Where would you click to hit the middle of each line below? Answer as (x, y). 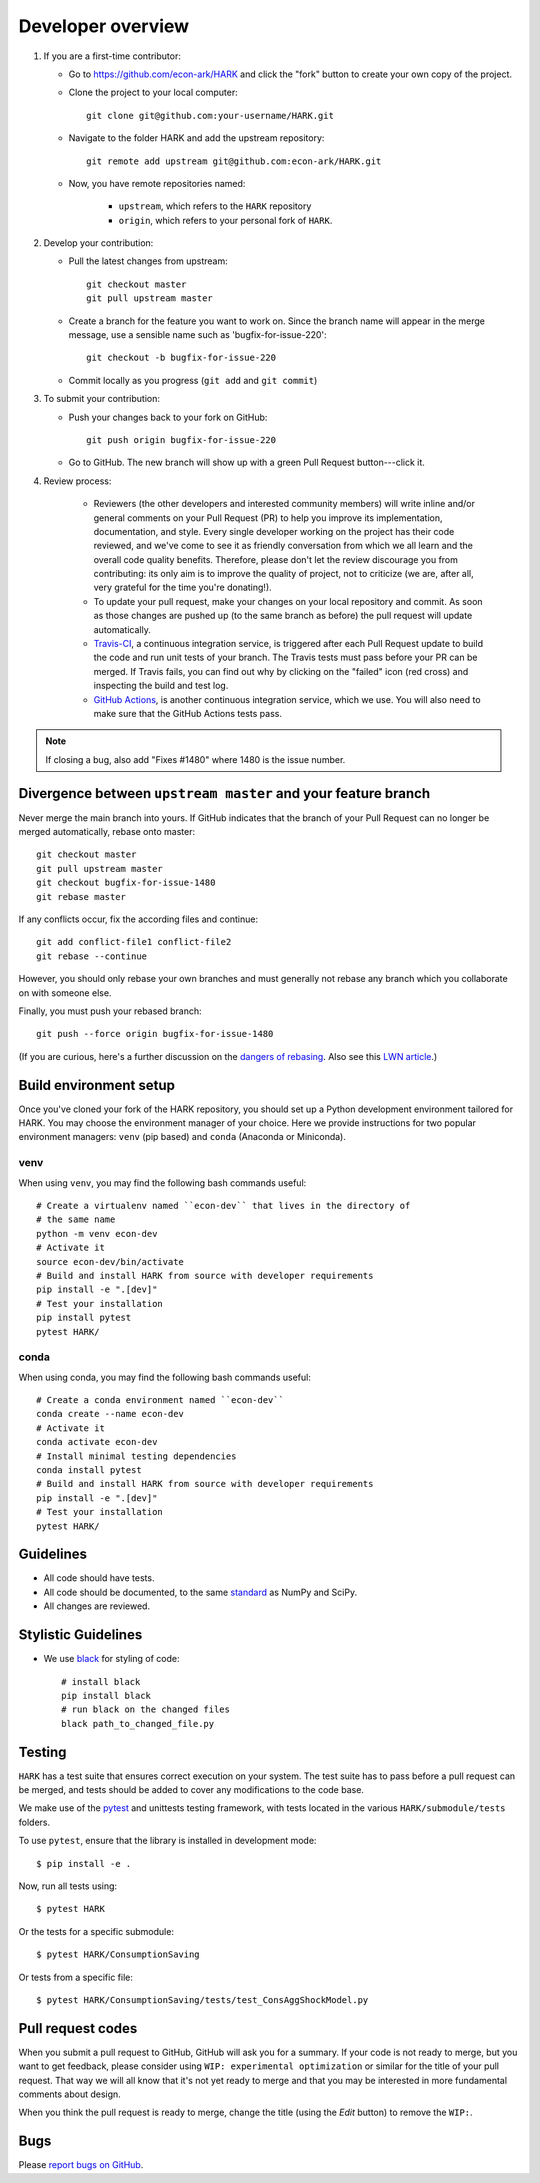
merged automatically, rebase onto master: (106, 832)
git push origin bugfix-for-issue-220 (181, 439)
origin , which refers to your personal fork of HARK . (225, 220)
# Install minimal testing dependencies (136, 1456)
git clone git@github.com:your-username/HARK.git (210, 115)
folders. (34, 1822)
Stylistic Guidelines (80, 1635)
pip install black (106, 1695)
